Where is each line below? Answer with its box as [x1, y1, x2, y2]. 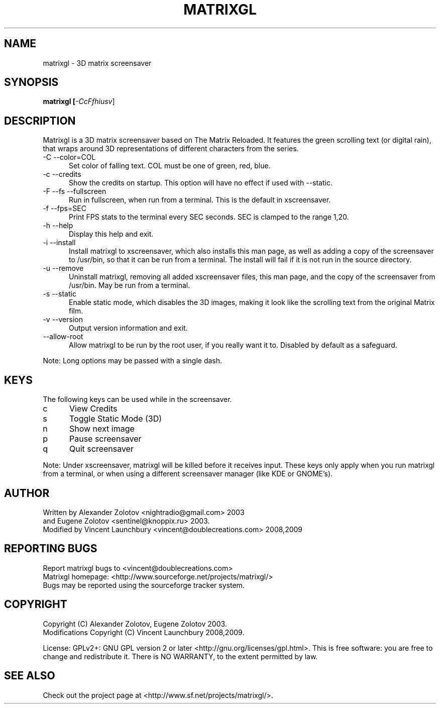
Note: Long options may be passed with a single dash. [43, 356, 223, 365]
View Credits [69, 403, 118, 414]
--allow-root [43, 332, 83, 341]
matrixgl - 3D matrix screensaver [43, 58, 152, 67]
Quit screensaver [69, 444, 134, 454]
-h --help [43, 221, 73, 230]
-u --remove [43, 264, 84, 273]
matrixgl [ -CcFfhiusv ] [43, 97, 115, 106]
